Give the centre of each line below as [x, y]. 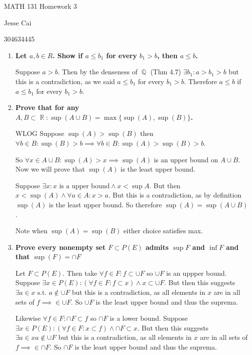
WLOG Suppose [40, 133]
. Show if [68, 55]
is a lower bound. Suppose [149, 318]
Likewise [28, 318]
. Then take [80, 273]
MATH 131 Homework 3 [40, 6]
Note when [31, 231]
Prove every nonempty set [60, 247]
